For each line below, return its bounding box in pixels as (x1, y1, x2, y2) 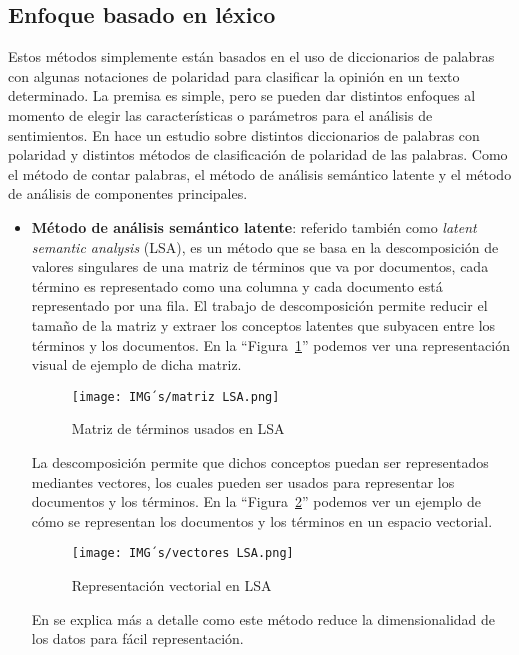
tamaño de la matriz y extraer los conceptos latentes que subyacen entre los (31, 314, 496, 335)
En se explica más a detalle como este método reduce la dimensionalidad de (31, 608, 496, 629)
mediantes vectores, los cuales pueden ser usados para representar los (31, 471, 455, 492)
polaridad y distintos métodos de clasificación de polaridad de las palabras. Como (8, 144, 508, 165)
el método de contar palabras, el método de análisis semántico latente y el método (8, 163, 512, 184)
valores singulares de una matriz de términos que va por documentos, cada (31, 256, 489, 277)
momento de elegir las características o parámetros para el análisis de (8, 104, 433, 125)
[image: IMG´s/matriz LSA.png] (71, 389, 280, 404)
